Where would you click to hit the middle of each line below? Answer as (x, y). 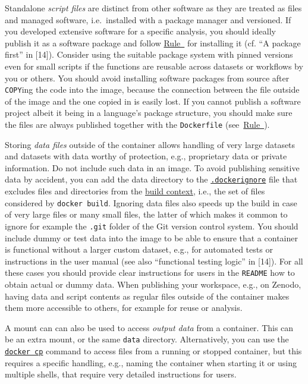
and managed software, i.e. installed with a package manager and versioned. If (148, 19)
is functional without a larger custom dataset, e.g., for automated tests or (139, 249)
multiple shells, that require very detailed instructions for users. (121, 374)
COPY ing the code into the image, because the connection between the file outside (152, 89)
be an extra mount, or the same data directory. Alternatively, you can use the (147, 339)
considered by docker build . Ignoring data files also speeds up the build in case (151, 202)
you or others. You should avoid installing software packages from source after (147, 78)
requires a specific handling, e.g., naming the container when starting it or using (151, 362)
